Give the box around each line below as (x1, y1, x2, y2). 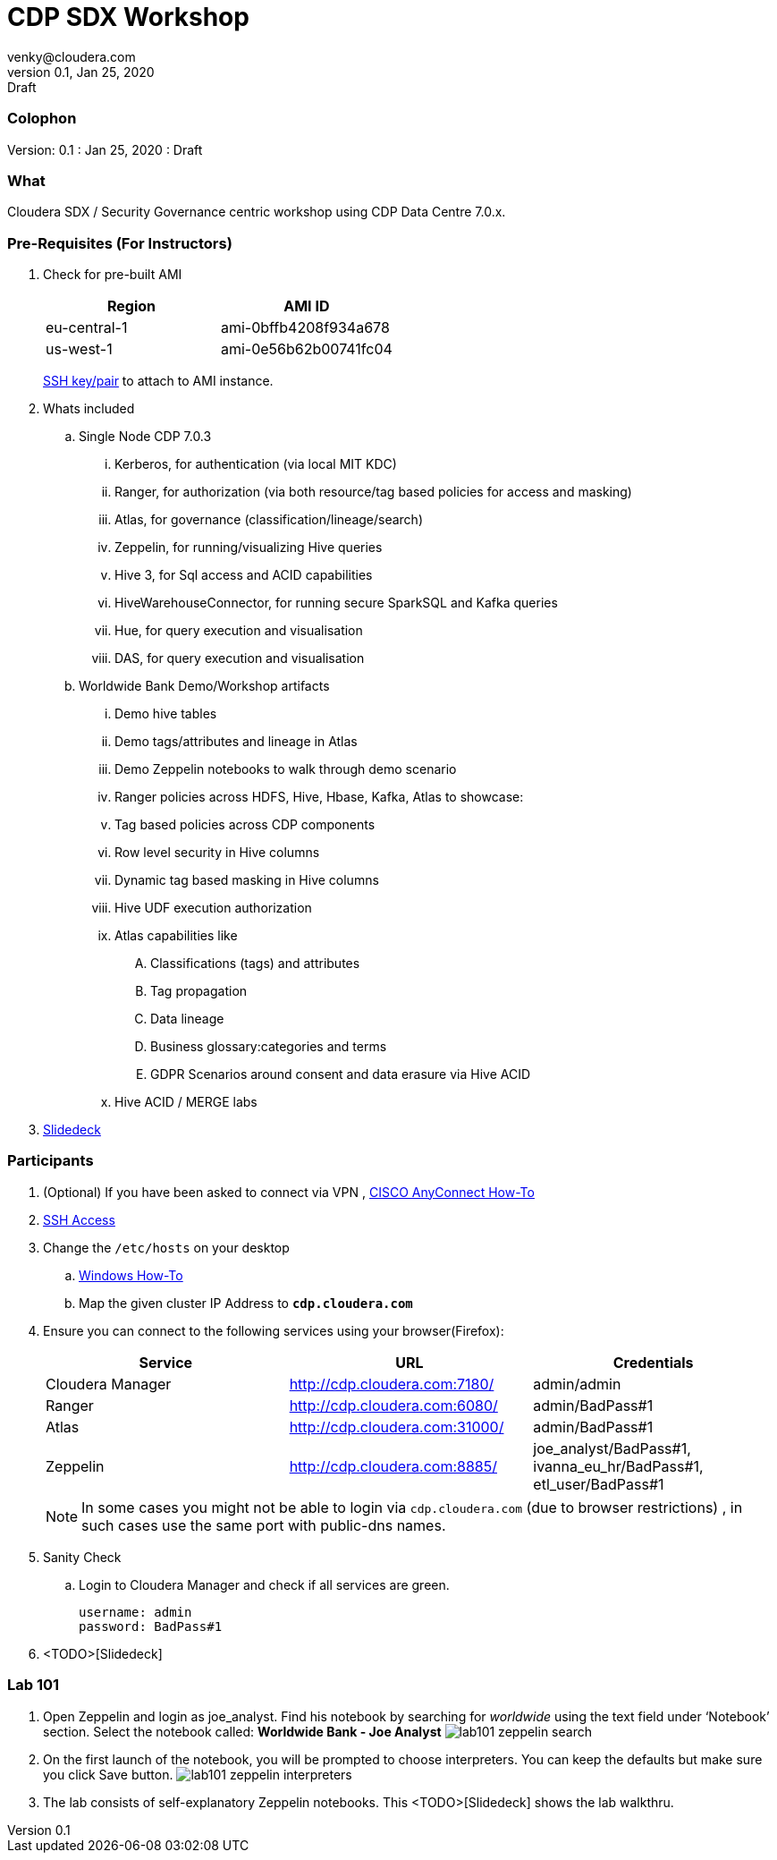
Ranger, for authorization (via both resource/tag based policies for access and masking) (114, 484, 632, 499)
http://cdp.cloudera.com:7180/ (289, 1374, 494, 1393)
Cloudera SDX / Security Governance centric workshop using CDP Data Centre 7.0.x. (7, 204, 506, 220)
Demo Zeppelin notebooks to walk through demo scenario (114, 761, 457, 777)
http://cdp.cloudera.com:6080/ (289, 1396, 498, 1414)
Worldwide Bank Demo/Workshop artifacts (79, 678, 330, 693)
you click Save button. (43, 1766, 173, 1782)
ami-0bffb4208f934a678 (220, 318, 390, 336)
